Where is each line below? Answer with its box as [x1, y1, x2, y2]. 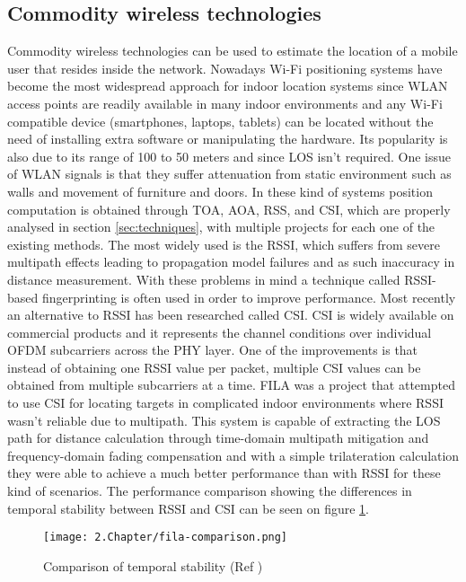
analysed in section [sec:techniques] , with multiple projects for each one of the [7, 217, 435, 236]
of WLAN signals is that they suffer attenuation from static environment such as [7, 164, 452, 183]
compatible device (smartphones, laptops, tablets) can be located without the [7, 111, 434, 130]
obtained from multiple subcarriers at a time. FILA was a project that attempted [7, 375, 455, 394]
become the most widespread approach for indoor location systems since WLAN [7, 76, 448, 95]
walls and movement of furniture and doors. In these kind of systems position [7, 181, 433, 200]
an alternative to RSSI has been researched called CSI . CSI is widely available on [7, 305, 454, 324]
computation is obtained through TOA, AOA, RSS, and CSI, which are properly [7, 199, 451, 218]
